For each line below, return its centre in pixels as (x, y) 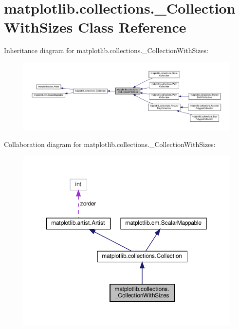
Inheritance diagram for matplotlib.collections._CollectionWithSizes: (106, 50)
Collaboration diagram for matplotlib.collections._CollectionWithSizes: (110, 144)
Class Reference (132, 27)
